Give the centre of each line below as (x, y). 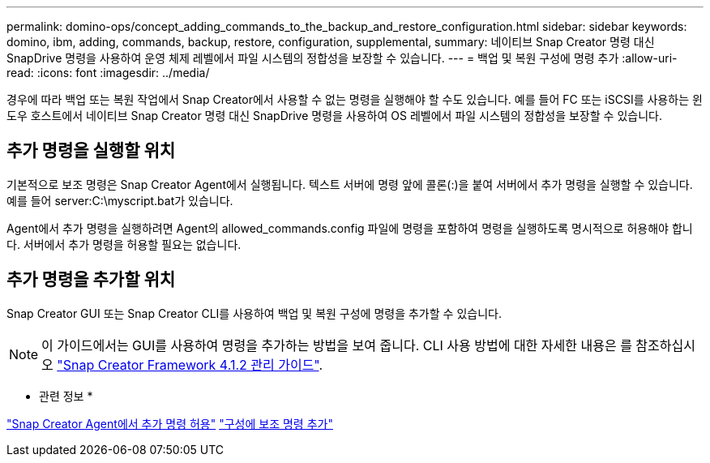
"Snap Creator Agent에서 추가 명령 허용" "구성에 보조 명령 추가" (170, 423)
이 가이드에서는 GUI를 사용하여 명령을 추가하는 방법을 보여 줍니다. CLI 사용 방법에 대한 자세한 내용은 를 (337, 345)
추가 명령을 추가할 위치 (91, 280)
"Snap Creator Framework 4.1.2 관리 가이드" (188, 364)
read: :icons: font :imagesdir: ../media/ (108, 73)
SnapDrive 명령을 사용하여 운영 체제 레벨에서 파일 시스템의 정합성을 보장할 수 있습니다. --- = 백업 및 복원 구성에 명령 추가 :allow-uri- (342, 58)
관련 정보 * (66, 396)
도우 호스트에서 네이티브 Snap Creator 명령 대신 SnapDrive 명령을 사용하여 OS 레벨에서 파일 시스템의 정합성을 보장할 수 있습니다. (334, 116)
